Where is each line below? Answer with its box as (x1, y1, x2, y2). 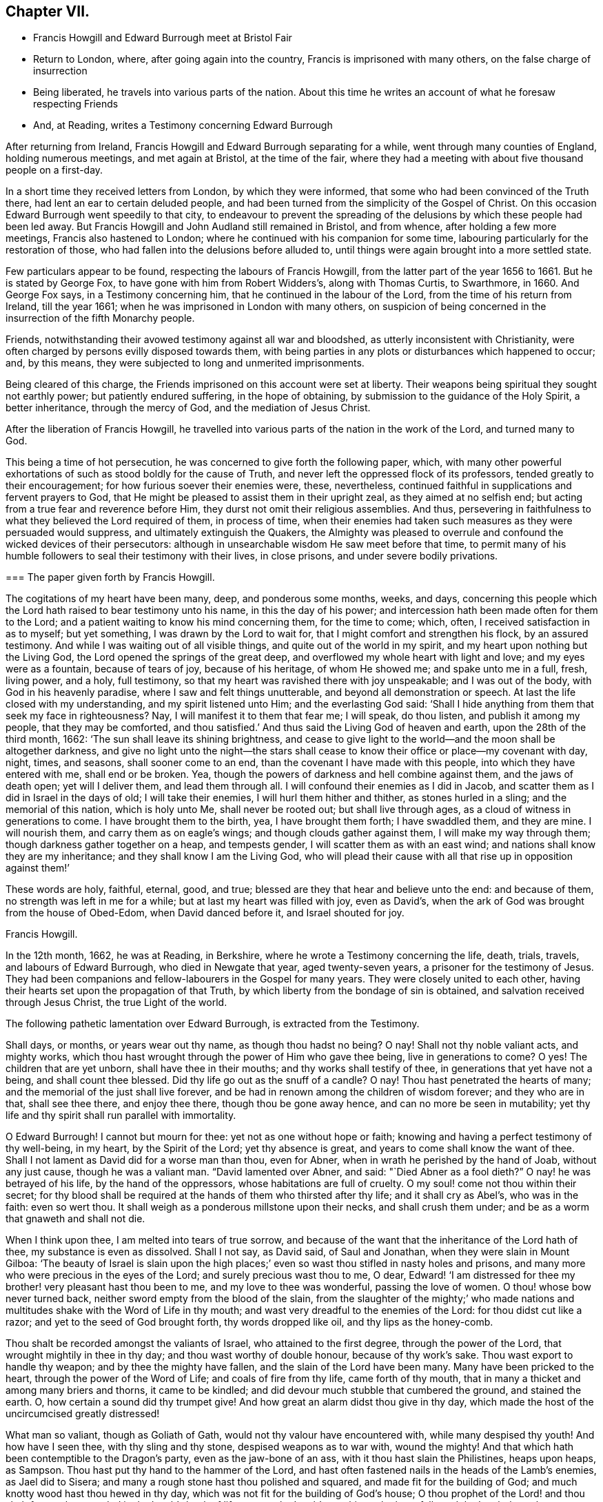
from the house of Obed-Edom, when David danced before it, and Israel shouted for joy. (6, 907, 405, 919)
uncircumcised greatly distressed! (6, 1408, 160, 1420)
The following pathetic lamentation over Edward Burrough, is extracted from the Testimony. (6, 1018, 420, 1030)
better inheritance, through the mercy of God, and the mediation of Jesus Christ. (6, 402, 371, 414)
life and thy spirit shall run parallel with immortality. (6, 1109, 236, 1122)
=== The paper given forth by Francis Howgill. (6, 571, 215, 584)
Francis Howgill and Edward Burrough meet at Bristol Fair (33, 32, 292, 44)
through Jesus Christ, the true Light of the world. (6, 996, 227, 1009)
